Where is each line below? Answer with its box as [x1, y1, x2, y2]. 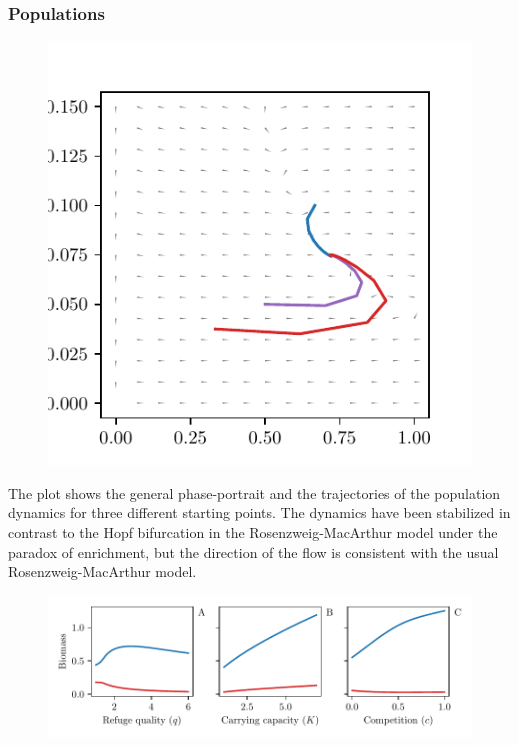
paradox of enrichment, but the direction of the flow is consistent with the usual [8, 541, 499, 562]
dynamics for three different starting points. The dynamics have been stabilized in [8, 502, 511, 523]
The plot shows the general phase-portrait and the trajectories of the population [8, 482, 501, 503]
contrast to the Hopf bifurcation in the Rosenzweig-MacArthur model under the [8, 522, 498, 542]
